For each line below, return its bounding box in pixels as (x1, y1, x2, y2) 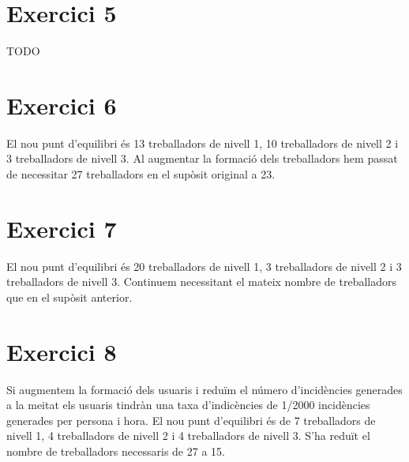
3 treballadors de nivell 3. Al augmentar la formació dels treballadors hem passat (6, 150, 398, 167)
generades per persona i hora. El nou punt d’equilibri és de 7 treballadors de (6, 411, 376, 428)
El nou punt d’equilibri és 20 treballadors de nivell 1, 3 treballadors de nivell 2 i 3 (6, 257, 402, 274)
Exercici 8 (6, 335, 117, 367)
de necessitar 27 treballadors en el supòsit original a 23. (6, 166, 276, 182)
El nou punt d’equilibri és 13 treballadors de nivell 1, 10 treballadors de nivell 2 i (6, 134, 399, 151)
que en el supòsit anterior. (6, 288, 133, 305)
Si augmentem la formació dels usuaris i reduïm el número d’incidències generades (6, 381, 403, 397)
